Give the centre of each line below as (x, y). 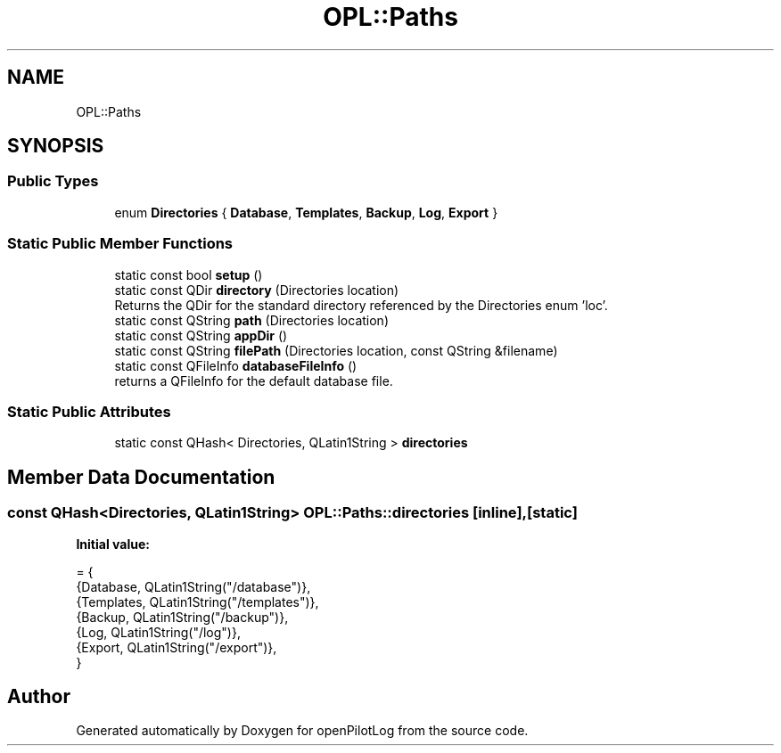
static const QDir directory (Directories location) (257, 290)
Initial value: (113, 544)
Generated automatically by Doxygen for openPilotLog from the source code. (302, 731)
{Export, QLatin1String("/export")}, (177, 647)
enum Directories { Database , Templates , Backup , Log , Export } (306, 212)
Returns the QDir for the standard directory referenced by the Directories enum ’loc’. (361, 305)
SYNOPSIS (56, 146)
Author (39, 696)
